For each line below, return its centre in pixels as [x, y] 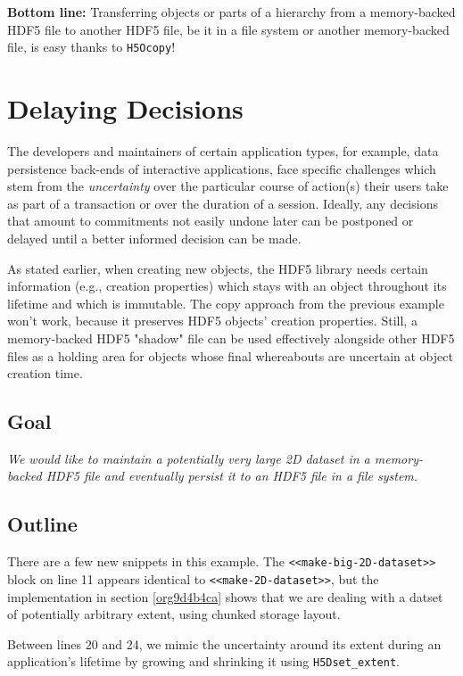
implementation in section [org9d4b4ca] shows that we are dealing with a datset [225, 596]
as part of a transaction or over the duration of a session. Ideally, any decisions [223, 203]
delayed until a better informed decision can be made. [154, 238]
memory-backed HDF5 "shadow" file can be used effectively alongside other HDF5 [231, 338]
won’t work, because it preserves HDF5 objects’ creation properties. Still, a [212, 321]
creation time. [45, 373]
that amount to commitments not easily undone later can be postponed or [211, 221]
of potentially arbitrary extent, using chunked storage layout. [174, 614]
